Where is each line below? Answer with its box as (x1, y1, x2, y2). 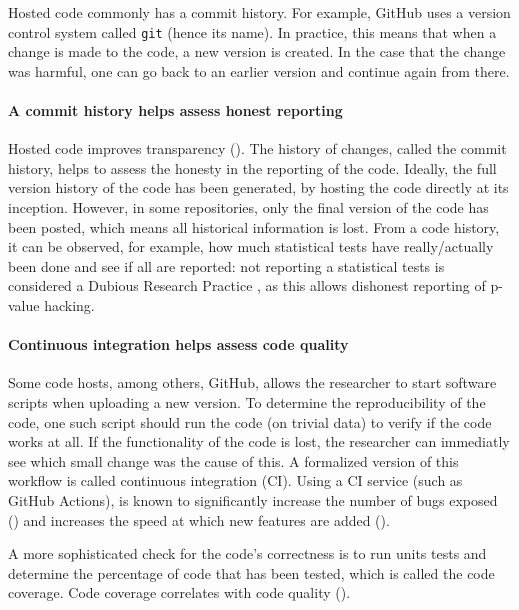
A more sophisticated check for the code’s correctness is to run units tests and (8, 543, 487, 564)
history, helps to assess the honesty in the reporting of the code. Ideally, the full (8, 157, 497, 178)
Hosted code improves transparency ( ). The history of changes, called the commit (8, 138, 507, 159)
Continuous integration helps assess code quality (8, 334, 349, 355)
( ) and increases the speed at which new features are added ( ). (8, 509, 390, 530)
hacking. (44, 294, 95, 315)
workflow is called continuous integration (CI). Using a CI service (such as (8, 470, 463, 491)
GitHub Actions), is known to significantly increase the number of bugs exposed (8, 489, 498, 510)
